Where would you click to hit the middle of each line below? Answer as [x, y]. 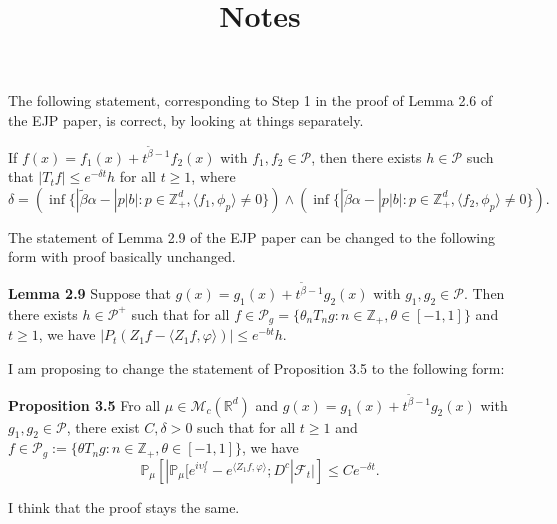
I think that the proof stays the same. [124, 506]
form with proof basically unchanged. [122, 256]
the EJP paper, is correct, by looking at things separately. [186, 119]
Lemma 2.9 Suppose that [89, 293]
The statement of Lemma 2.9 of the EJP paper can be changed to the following [251, 236]
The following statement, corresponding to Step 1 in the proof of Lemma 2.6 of [250, 100]
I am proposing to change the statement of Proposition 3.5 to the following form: [256, 367]
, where [213, 176]
